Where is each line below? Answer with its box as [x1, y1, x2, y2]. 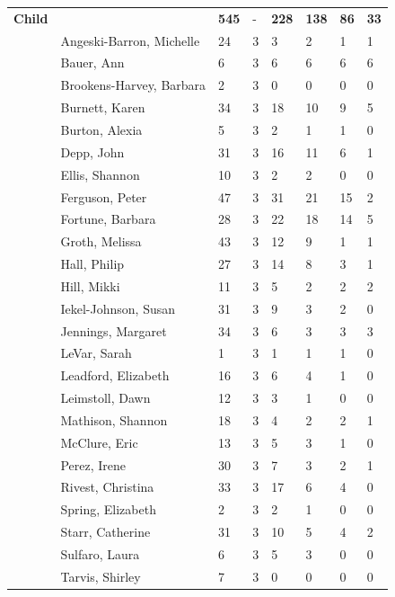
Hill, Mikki [60, 276, 120, 295]
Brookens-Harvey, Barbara [60, 76, 206, 94]
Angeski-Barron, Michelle [60, 31, 200, 49]
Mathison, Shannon [60, 410, 168, 429]
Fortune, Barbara [60, 209, 156, 228]
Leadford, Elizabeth [60, 366, 170, 385]
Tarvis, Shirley [60, 566, 141, 585]
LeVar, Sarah [60, 343, 132, 362]
